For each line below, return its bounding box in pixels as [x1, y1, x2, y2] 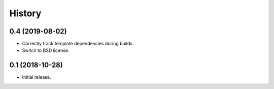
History [9, 8, 42, 19]
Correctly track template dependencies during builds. [22, 41, 134, 47]
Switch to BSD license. [22, 47, 70, 53]
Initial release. [22, 74, 51, 80]
